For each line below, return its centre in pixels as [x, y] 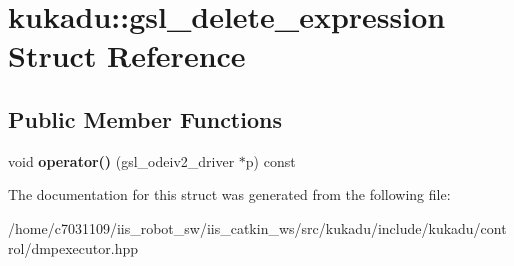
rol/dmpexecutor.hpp [73, 247]
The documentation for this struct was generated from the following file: [229, 194]
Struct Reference [127, 55]
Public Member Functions [145, 118]
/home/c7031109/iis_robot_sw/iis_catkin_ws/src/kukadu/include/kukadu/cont [257, 227]
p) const [270, 160]
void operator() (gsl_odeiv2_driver [121, 160]
